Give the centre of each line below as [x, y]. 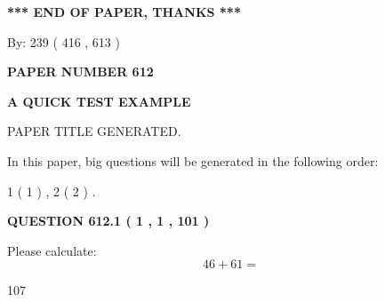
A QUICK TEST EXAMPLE [99, 101]
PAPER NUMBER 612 [80, 72]
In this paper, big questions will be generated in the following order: [193, 160]
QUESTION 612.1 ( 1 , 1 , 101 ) [108, 221]
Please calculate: [52, 250]
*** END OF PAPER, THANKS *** [124, 12]
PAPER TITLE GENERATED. [94, 131]
